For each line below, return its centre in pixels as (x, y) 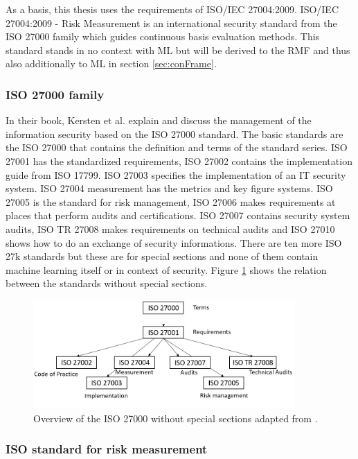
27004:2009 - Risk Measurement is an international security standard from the (171, 23)
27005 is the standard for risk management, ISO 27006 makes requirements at (171, 201)
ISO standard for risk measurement (107, 449)
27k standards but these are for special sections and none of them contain (162, 256)
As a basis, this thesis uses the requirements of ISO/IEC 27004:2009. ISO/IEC (172, 9)
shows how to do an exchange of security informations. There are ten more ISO (174, 242)
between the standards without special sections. (107, 283)
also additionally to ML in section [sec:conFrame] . (111, 63)
